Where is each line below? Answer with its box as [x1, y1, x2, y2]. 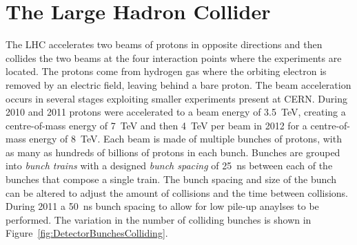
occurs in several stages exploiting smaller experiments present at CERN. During [6, 91, 347, 105]
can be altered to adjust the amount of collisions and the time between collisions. [6, 185, 349, 200]
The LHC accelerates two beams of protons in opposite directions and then [6, 37, 323, 52]
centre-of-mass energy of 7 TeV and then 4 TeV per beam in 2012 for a [6, 118, 307, 132]
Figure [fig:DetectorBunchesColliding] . [6, 226, 168, 240]
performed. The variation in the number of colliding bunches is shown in [6, 212, 312, 226]
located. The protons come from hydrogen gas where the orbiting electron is [6, 64, 327, 78]
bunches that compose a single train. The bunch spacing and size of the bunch [6, 172, 336, 187]
